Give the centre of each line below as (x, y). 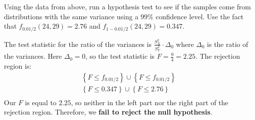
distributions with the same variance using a (71, 16)
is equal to (41, 102)
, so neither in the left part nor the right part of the (150, 102)
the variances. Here (33, 56)
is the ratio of (228, 44)
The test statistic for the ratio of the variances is (78, 44)
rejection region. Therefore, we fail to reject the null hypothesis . (108, 112)
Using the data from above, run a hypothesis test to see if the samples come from (127, 6)
